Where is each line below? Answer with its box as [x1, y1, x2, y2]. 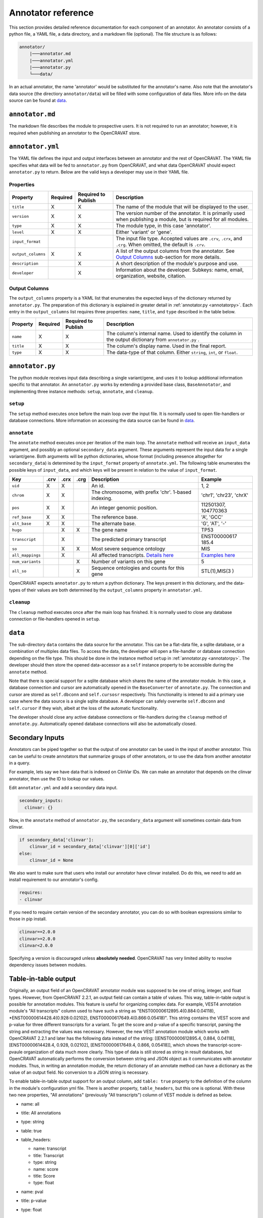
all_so [12, 568, 27, 573]
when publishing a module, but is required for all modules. [115, 216, 249, 223]
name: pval [21, 1189, 43, 1195]
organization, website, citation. [115, 273, 187, 280]
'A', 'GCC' [201, 514, 223, 521]
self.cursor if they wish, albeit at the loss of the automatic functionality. [9, 705, 158, 711]
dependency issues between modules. [9, 962, 87, 968]
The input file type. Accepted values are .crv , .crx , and [115, 235, 243, 242]
